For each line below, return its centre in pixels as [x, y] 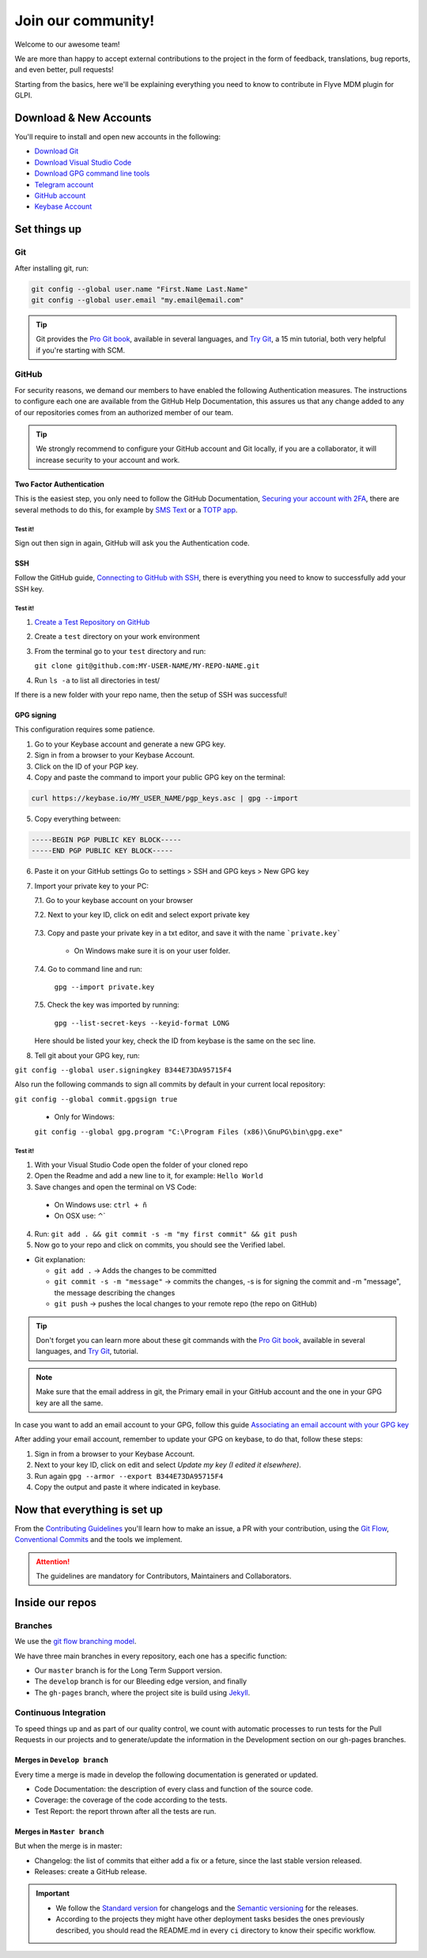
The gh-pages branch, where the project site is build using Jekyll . [142, 1692]
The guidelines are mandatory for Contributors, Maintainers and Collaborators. [164, 1576]
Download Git [57, 151]
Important [53, 1893]
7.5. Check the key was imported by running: [107, 1005]
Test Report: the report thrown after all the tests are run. [125, 1811]
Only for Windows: [84, 1117]
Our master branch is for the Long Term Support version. [128, 1670]
